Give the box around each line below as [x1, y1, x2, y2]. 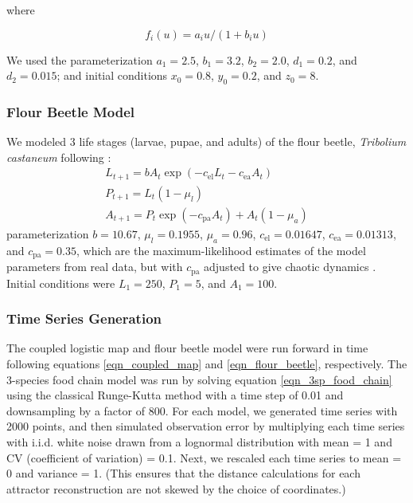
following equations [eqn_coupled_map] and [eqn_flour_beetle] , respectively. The [6, 356, 407, 372]
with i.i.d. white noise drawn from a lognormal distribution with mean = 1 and [6, 434, 392, 450]
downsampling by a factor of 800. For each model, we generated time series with [6, 402, 398, 419]
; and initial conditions [56, 67, 168, 84]
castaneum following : [6, 148, 111, 165]
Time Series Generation [6, 308, 162, 328]
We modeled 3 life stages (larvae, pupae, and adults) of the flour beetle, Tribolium [6, 133, 407, 150]
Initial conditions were [6, 274, 115, 291]
